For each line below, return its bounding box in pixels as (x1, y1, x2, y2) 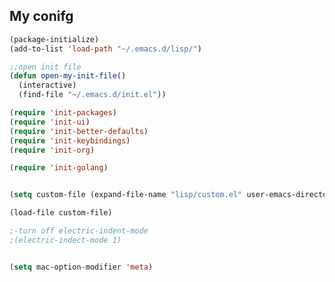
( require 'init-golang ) (9, 163, 109, 173)
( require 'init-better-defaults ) (9, 126, 149, 136)
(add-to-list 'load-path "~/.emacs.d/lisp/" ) (9, 44, 202, 54)
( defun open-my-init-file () (9, 71, 127, 81)
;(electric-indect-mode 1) (9, 235, 122, 245)
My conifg (9, 8, 74, 25)
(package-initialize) (9, 34, 100, 44)
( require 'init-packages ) (9, 108, 117, 118)
